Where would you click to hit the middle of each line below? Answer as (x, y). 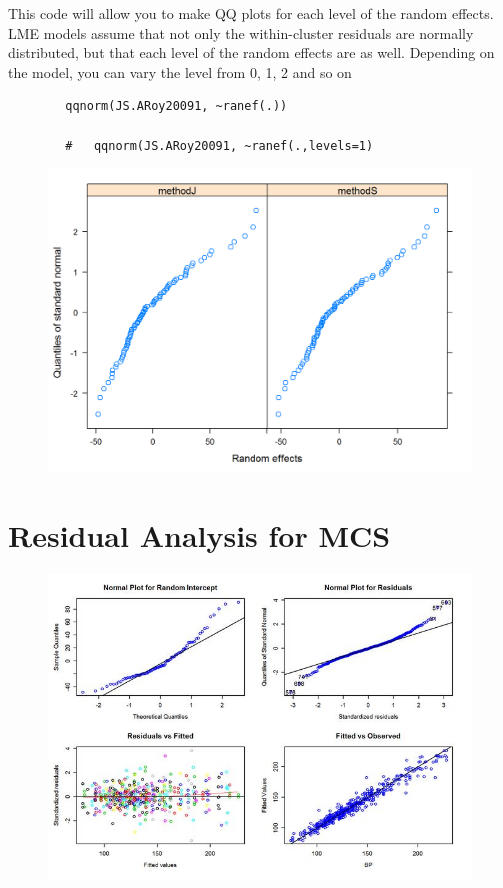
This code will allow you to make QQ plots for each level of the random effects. (251, 13)
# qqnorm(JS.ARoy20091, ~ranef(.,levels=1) (219, 145)
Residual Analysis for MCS (199, 534)
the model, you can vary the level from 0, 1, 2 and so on (180, 71)
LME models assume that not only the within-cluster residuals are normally (241, 32)
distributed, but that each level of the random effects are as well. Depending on (251, 52)
